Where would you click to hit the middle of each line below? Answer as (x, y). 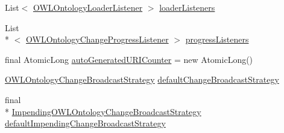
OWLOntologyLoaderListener (88, 7)
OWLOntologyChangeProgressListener (97, 39)
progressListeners (217, 39)
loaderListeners (187, 7)
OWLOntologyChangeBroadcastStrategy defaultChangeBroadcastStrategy (142, 79)
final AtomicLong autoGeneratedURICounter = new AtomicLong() (129, 59)
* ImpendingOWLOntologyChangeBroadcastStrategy (103, 111)
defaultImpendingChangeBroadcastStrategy (85, 123)
